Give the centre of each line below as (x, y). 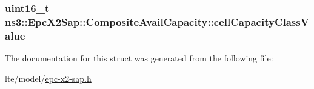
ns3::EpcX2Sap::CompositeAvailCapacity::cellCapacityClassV (157, 21)
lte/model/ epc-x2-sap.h (48, 78)
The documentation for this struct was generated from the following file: (139, 58)
